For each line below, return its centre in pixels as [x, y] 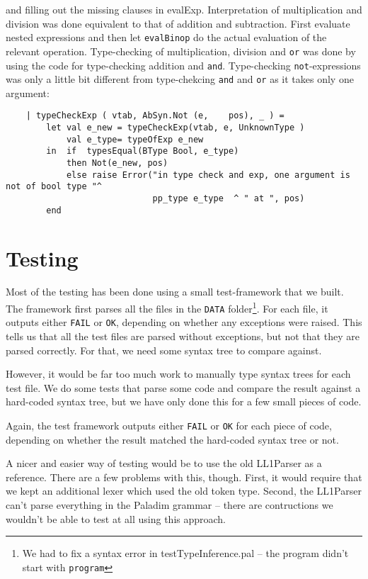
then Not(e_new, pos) [117, 163]
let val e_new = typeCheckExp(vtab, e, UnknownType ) [176, 128]
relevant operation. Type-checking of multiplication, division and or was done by [181, 51]
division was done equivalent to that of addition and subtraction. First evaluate [178, 23]
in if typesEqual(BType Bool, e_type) [143, 151]
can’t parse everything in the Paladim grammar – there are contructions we [169, 505]
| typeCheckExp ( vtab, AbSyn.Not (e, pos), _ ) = [155, 116]
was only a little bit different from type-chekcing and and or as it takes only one [180, 79]
